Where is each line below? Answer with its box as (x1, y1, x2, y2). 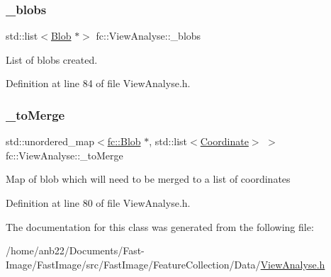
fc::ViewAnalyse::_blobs (96, 28, 201, 43)
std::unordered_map (6, 134, 95, 149)
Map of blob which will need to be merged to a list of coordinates (6, 171, 291, 186)
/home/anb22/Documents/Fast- (6, 243, 145, 258)
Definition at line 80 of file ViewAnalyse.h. (6, 196, 191, 210)
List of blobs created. (6, 52, 98, 67)
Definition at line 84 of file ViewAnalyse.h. (6, 76, 191, 91)
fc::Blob (107, 134, 141, 149)
